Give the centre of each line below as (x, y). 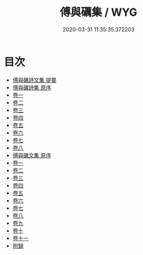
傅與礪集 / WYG (99, 12)
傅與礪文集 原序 (32, 155)
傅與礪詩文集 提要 (34, 80)
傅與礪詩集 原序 (32, 87)
